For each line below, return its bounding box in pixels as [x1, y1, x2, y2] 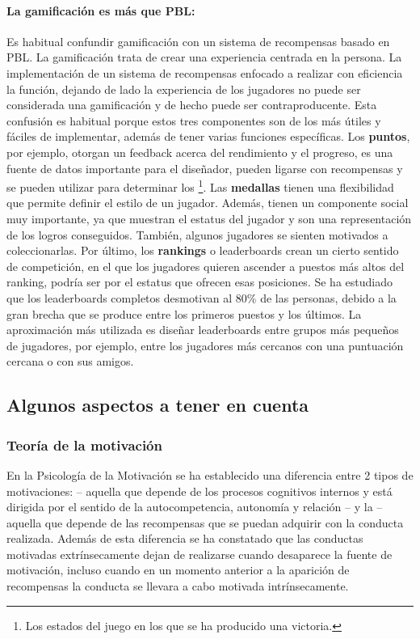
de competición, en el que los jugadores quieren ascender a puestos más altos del [6, 257, 405, 274]
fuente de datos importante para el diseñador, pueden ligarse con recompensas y [6, 159, 403, 176]
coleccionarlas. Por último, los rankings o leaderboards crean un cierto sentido [6, 242, 399, 259]
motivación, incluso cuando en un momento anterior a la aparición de [6, 561, 350, 578]
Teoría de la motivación [6, 434, 162, 455]
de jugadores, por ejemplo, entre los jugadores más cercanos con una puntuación [6, 336, 404, 353]
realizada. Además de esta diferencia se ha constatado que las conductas [6, 530, 363, 547]
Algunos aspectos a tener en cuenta [6, 392, 309, 417]
